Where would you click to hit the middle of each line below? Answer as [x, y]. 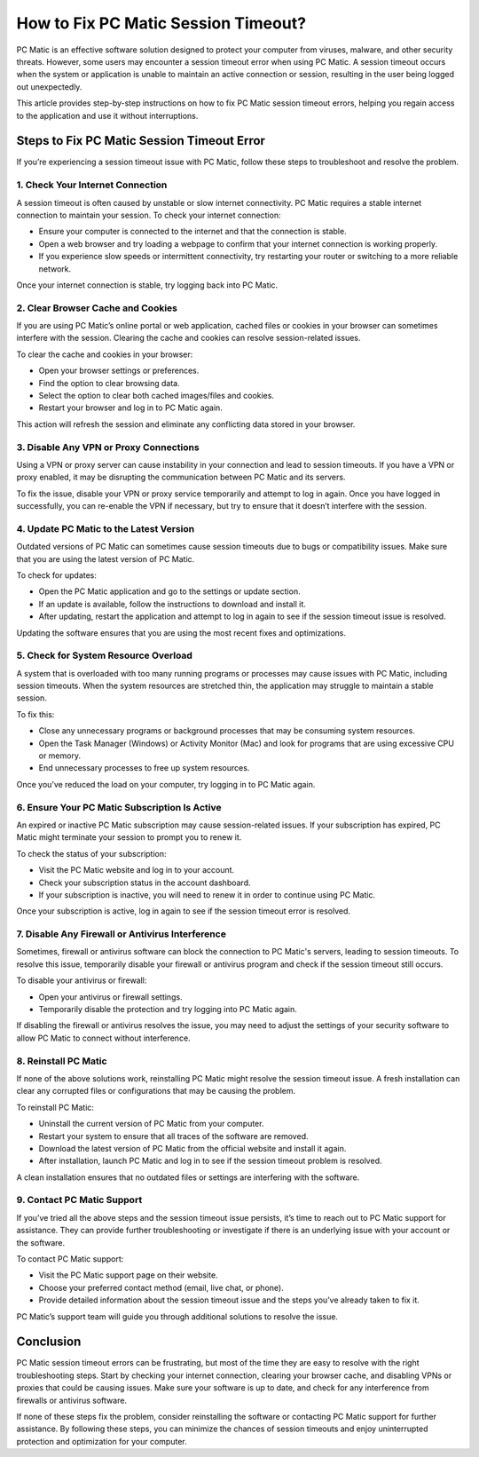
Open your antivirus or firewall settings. [110, 997]
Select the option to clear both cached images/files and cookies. [157, 395]
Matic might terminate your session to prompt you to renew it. [129, 837]
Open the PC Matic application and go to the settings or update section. [169, 591]
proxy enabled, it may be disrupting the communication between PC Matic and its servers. [181, 477]
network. [55, 269]
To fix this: [35, 714]
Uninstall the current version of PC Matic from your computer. [151, 1124]
